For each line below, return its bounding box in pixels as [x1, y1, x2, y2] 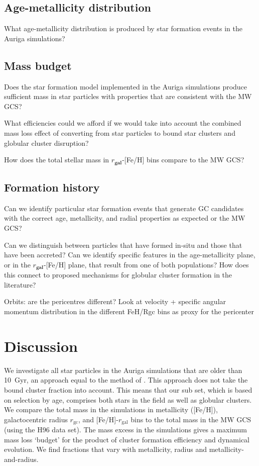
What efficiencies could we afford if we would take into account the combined [4, 118, 241, 128]
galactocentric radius [4, 414, 68, 424]
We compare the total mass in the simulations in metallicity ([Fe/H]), [4, 404, 218, 415]
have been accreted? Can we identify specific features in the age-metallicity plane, [4, 249, 255, 260]
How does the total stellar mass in [4, 154, 109, 165]
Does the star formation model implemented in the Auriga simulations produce [4, 81, 247, 91]
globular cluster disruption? [4, 137, 89, 148]
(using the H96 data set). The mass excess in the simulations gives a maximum [4, 424, 247, 435]
